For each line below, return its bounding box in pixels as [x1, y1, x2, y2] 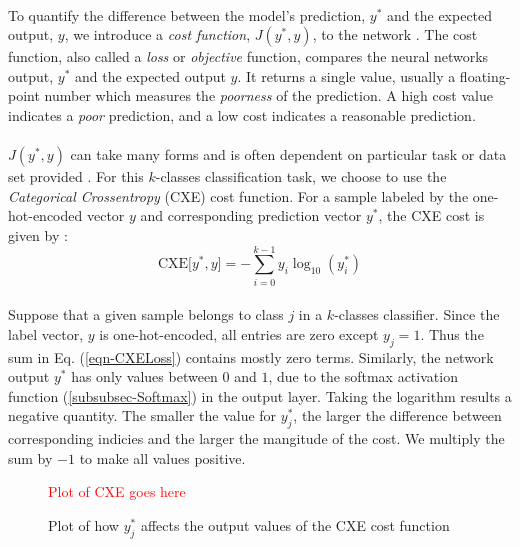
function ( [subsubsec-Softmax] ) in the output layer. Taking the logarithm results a [8, 385, 512, 406]
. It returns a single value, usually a [237, 65, 456, 86]
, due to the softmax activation [268, 366, 458, 387]
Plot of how [48, 515, 119, 535]
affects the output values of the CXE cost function [140, 515, 450, 535]
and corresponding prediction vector [140, 205, 362, 226]
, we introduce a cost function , [64, 24, 251, 45]
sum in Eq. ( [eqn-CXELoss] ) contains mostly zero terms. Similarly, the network [8, 346, 494, 367]
